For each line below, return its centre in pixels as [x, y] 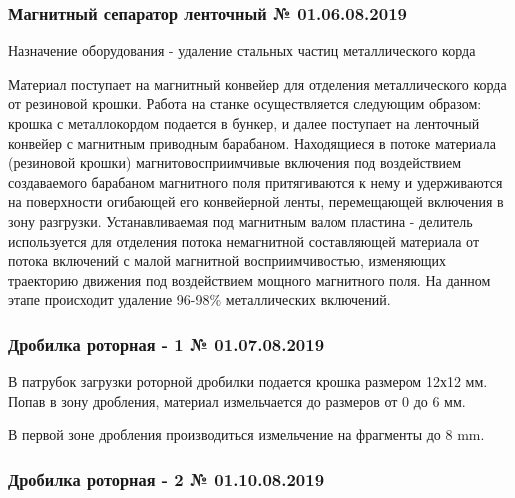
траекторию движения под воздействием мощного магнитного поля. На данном [249, 279]
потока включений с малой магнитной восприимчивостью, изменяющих [227, 260]
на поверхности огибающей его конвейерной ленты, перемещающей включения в [256, 201]
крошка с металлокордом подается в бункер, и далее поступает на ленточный [244, 123]
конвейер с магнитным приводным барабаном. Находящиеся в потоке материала [252, 142]
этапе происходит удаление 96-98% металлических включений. [199, 299]
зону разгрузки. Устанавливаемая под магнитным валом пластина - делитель [240, 220]
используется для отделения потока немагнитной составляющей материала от [244, 240]
